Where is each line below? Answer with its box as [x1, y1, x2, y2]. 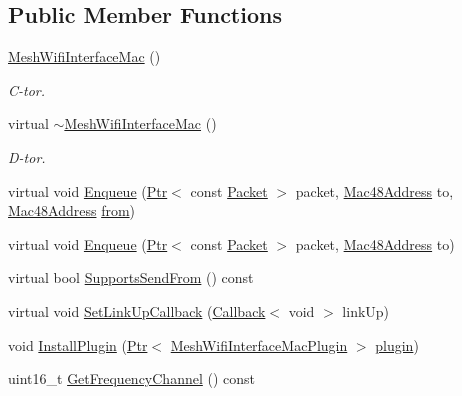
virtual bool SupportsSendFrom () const [8, 267, 254, 288]
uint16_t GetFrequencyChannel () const [8, 368, 255, 389]
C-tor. [8, 79, 46, 100]
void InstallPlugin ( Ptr [8, 334, 148, 355]
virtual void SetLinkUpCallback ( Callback [8, 300, 266, 321]
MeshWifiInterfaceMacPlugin [170, 334, 348, 355]
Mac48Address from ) [8, 200, 136, 221]
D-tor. [8, 146, 46, 167]
